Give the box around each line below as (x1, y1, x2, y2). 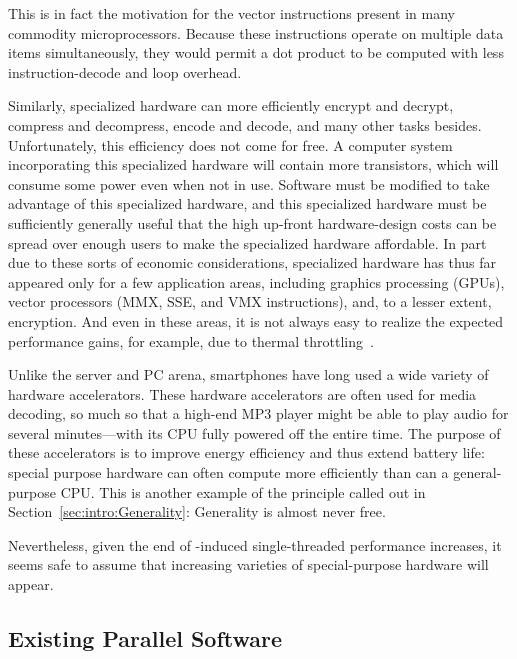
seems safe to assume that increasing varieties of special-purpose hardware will (8, 554, 489, 575)
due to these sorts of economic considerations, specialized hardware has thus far (8, 252, 497, 273)
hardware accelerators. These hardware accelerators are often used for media (8, 383, 477, 404)
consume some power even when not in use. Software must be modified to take (8, 173, 490, 194)
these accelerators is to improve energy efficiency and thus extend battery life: (8, 442, 485, 463)
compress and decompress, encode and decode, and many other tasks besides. (8, 114, 482, 135)
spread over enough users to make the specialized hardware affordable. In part (8, 232, 487, 253)
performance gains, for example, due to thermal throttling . (8, 330, 374, 351)
